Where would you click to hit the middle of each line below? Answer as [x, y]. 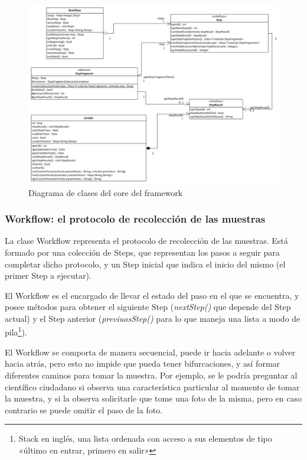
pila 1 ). [16, 331]
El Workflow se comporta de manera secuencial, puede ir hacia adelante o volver [150, 352]
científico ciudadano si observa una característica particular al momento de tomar [152, 386]
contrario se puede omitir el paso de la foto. [84, 410]
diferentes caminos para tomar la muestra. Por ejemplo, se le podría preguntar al [151, 375]
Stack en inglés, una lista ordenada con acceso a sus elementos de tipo [145, 438]
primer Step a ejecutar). [48, 275]
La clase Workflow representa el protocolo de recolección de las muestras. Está [146, 241]
